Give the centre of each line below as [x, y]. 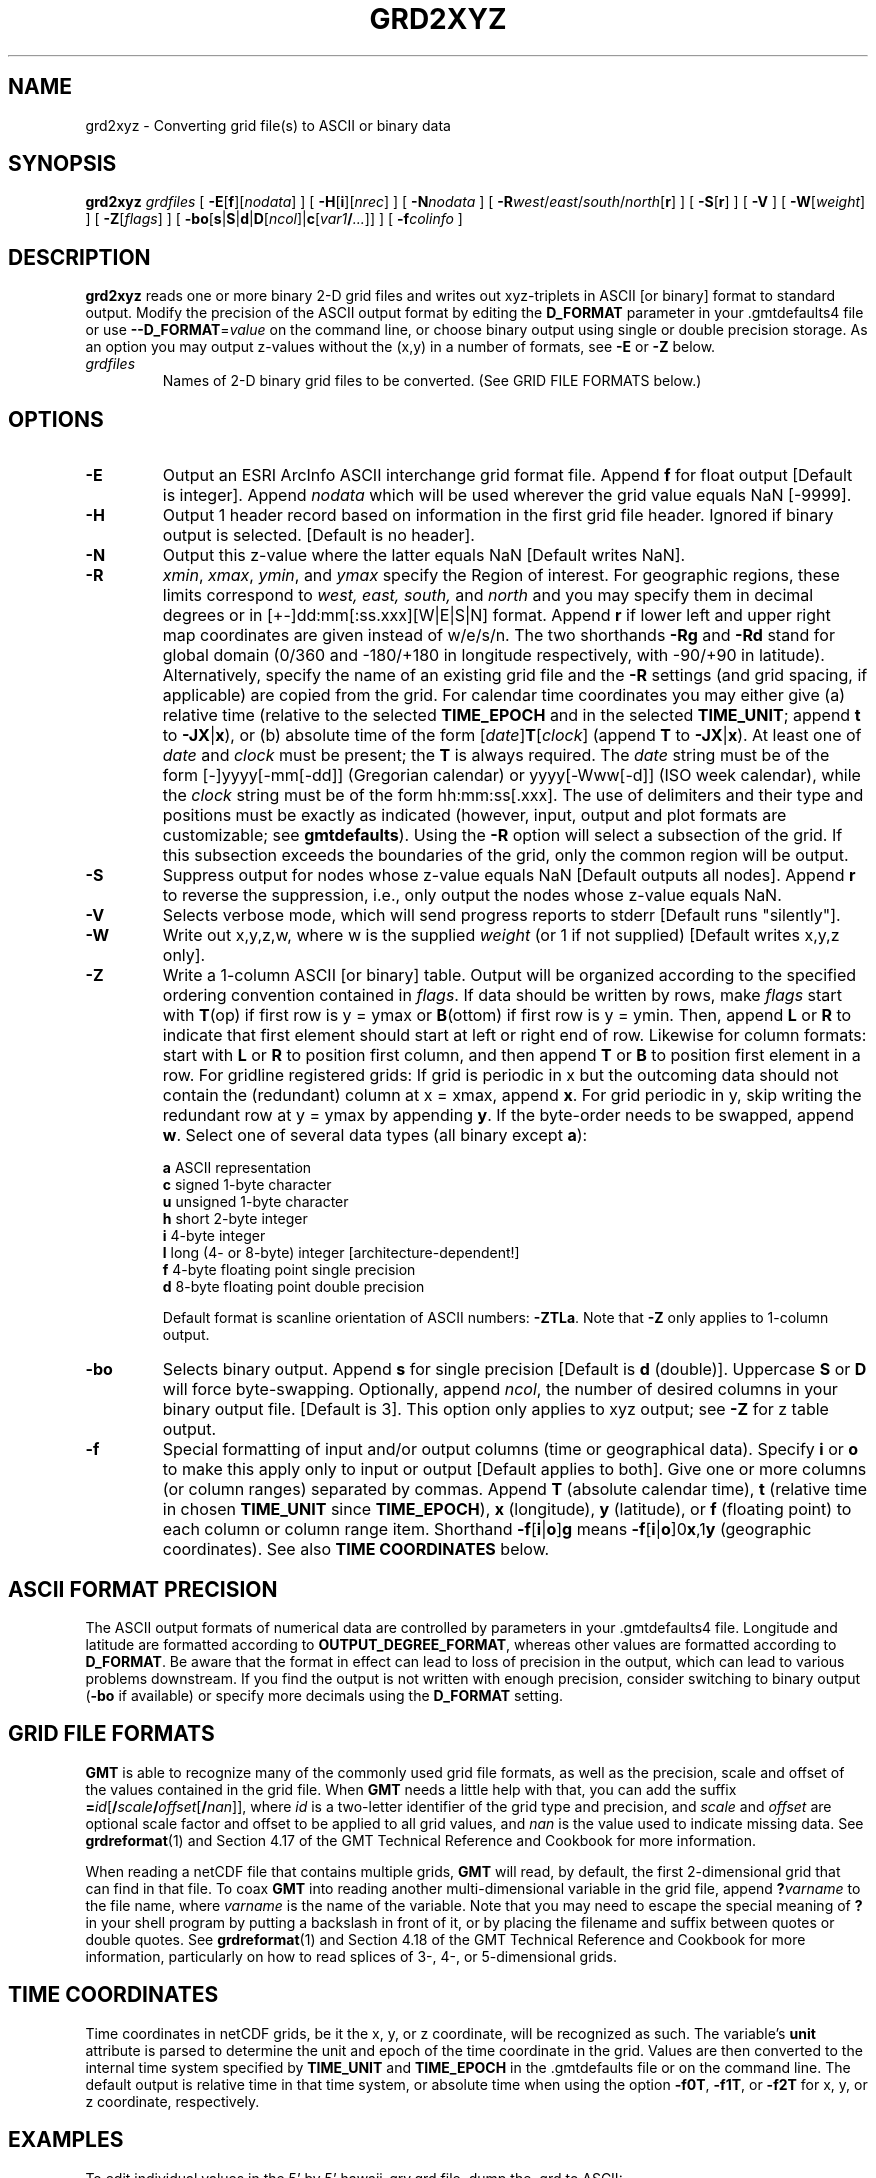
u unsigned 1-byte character [255, 1202]
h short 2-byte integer [235, 1219]
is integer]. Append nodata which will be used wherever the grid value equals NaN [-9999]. [507, 495]
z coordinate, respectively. [172, 2101]
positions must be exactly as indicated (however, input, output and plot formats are [474, 815]
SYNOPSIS [62, 164]
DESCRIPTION [79, 257]
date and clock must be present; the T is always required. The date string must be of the [496, 755]
